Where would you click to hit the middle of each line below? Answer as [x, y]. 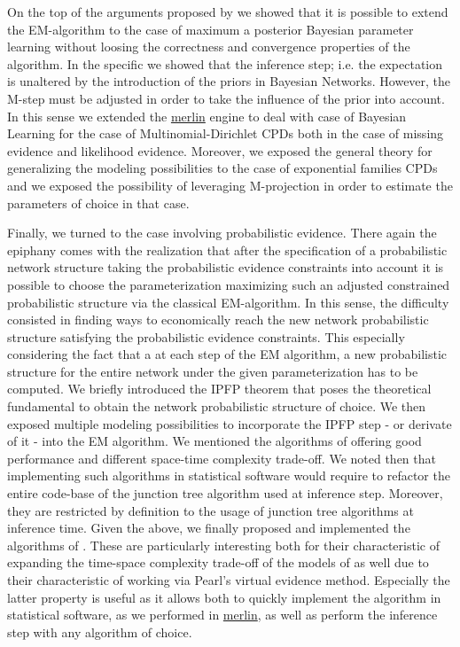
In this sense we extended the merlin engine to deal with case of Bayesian [207, 116]
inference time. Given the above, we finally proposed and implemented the [209, 528]
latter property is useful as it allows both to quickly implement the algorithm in [224, 597]
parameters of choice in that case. [98, 203]
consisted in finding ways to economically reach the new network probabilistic [218, 320]
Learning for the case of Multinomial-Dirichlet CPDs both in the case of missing [226, 133]
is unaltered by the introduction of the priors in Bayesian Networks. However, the [229, 81]
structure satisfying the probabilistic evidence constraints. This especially [206, 336]
